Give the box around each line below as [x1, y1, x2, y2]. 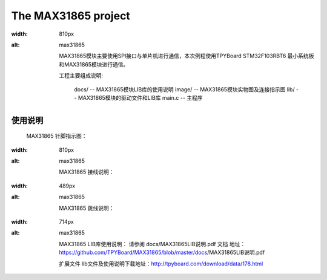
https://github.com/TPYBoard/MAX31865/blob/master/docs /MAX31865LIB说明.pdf [59, 249, 265, 256]
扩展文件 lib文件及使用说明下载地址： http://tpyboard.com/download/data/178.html [59, 260, 263, 267]
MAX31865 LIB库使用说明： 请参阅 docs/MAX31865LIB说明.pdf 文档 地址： [59, 240, 246, 247]
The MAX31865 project [11, 9, 130, 22]
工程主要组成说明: [59, 72, 104, 79]
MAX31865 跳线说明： [59, 204, 114, 212]
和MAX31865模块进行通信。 [59, 60, 129, 68]
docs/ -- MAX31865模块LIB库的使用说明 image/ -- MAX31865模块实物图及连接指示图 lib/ [74, 85, 295, 93]
